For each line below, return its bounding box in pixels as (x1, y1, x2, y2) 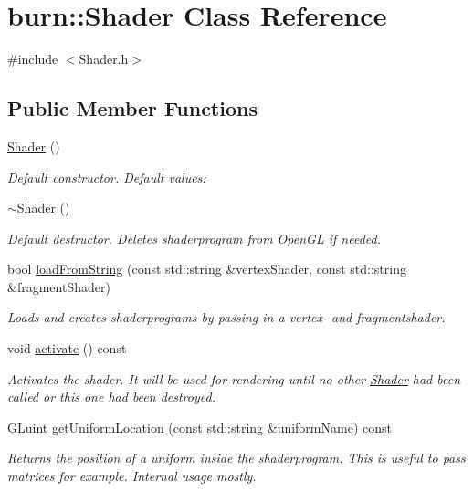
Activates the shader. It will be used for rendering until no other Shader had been (7, 369, 461, 388)
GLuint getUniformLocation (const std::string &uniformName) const (7, 417, 392, 436)
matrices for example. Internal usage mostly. (7, 466, 257, 486)
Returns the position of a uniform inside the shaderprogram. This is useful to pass (7, 448, 466, 467)
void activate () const (7, 339, 127, 358)
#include (7, 49, 58, 68)
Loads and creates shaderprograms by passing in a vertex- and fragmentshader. (7, 308, 446, 327)
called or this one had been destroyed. (7, 387, 215, 406)
